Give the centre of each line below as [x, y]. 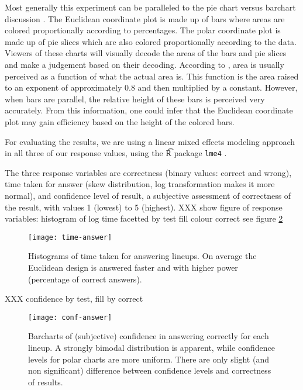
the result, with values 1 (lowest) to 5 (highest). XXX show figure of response [144, 207]
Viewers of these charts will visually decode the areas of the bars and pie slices [146, 53]
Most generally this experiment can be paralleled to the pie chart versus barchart [150, 7]
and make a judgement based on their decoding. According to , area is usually [144, 64]
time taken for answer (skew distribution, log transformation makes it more [140, 184]
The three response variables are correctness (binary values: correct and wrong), [148, 172]
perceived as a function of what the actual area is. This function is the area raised [152, 76]
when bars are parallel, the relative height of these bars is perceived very [135, 99]
